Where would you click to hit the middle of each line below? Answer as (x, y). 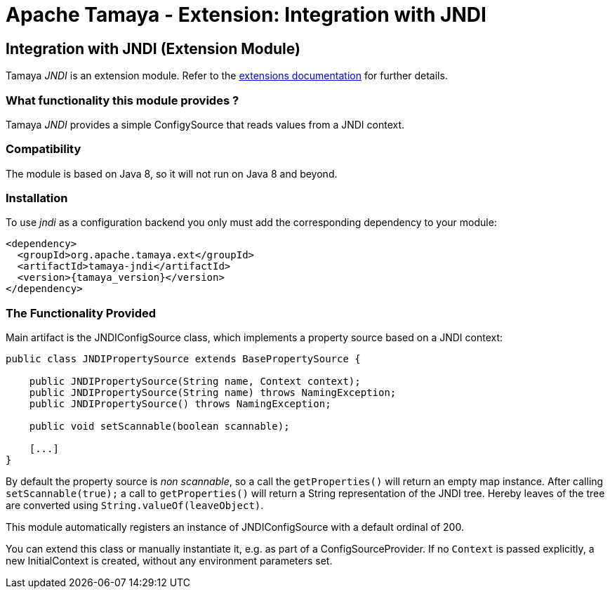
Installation (37, 198)
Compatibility (44, 149)
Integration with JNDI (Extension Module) (153, 48)
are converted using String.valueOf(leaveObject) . (135, 506)
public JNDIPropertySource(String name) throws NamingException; (213, 393)
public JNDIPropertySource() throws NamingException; (180, 404)
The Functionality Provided (81, 313)
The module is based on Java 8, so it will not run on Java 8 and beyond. (172, 173)
